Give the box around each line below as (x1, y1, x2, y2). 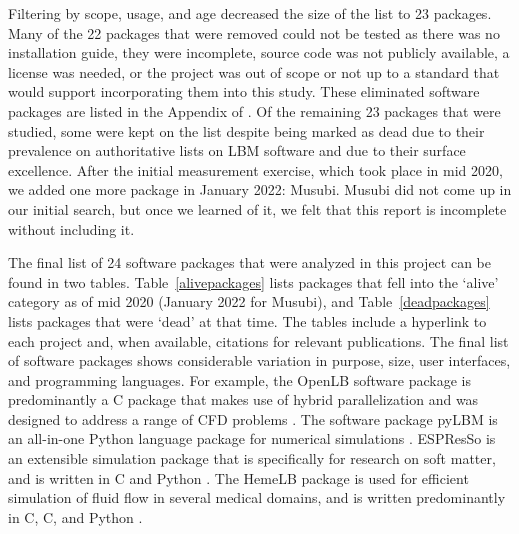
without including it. (8, 218, 135, 239)
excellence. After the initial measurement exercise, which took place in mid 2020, (8, 159, 503, 180)
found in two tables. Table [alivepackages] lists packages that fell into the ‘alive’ (8, 271, 499, 292)
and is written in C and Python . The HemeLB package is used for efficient (8, 467, 469, 488)
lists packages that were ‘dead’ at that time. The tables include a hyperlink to (8, 310, 487, 331)
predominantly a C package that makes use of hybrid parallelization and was (8, 389, 479, 410)
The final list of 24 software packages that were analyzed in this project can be (8, 252, 491, 273)
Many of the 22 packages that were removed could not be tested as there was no (8, 22, 500, 43)
